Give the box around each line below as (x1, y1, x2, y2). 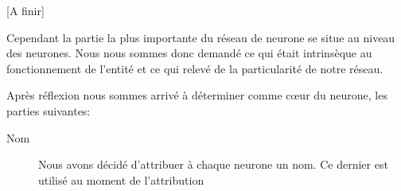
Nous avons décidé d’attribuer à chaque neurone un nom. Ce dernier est (38, 156, 388, 173)
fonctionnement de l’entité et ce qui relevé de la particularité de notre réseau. (6, 60, 383, 76)
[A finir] (6, 2, 45, 18)
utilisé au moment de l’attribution (38, 171, 204, 188)
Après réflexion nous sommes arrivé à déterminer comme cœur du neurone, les (6, 87, 387, 103)
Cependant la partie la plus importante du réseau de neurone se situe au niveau (6, 29, 395, 45)
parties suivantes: (6, 102, 91, 119)
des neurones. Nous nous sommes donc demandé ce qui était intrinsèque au (6, 45, 372, 61)
